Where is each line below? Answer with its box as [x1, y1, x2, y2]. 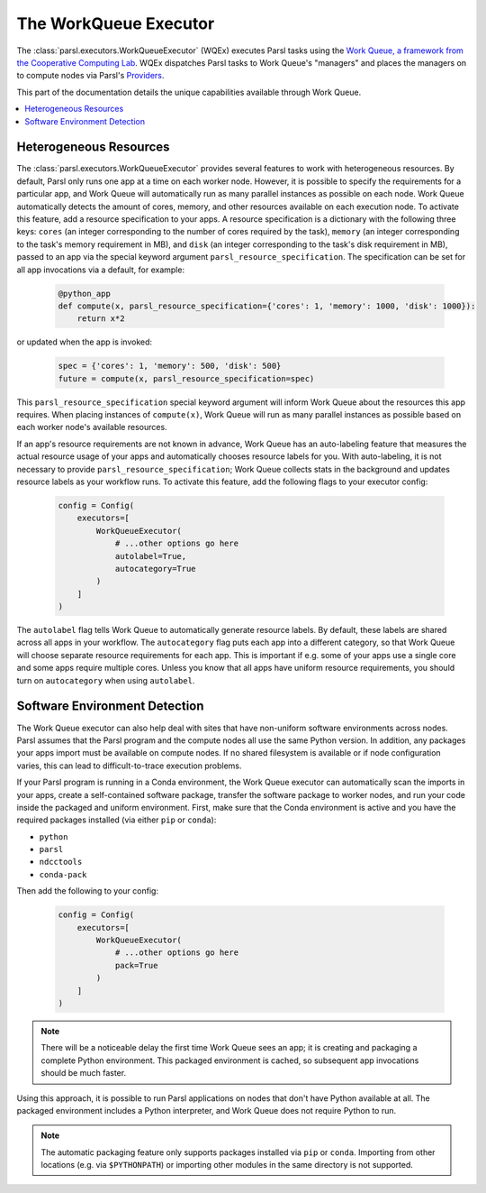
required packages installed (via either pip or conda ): [16, 814, 217, 825]
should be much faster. [40, 1068, 126, 1078]
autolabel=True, [114, 551, 187, 561]
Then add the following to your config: [16, 886, 159, 896]
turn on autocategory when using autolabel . [16, 675, 195, 685]
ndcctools [39, 857, 83, 867]
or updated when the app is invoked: [16, 336, 153, 347]
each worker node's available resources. [16, 422, 167, 433]
